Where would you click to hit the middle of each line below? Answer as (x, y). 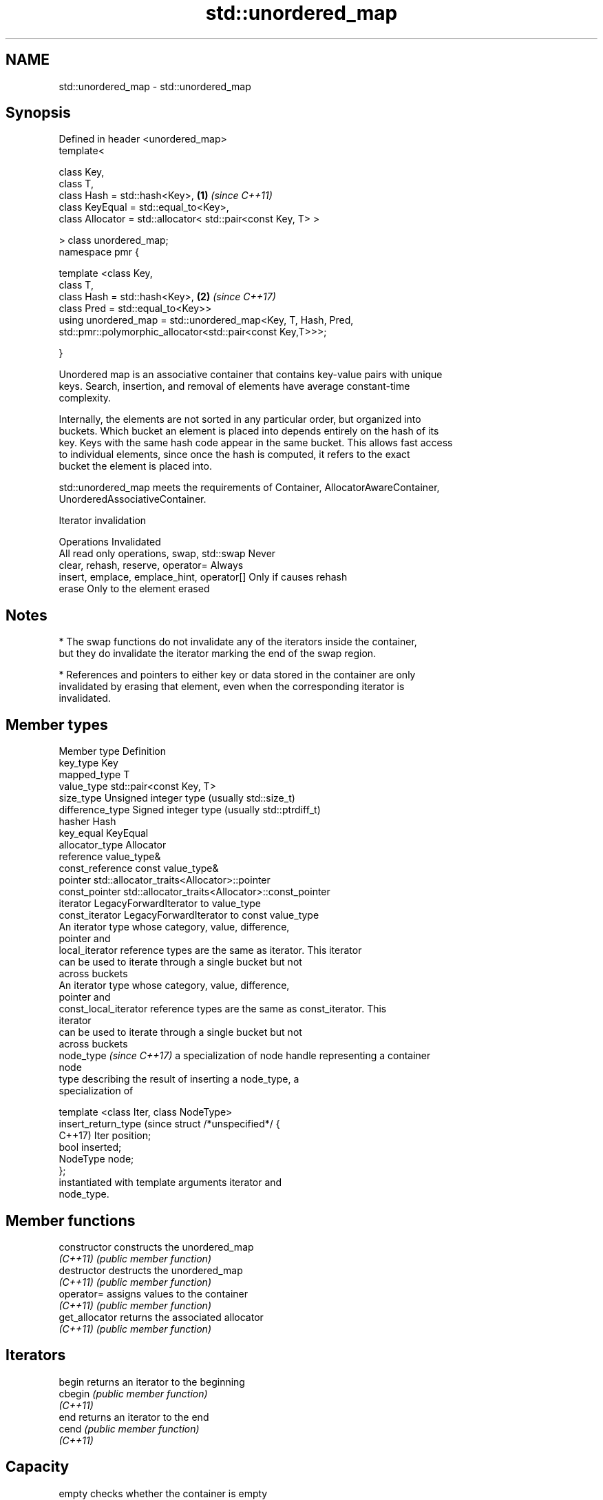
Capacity (38, 1467)
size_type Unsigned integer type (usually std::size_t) (177, 798)
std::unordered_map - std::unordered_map (155, 86)
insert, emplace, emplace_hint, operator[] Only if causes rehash (203, 577)
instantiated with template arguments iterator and (170, 1183)
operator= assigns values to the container (153, 1293)
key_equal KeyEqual (104, 833)
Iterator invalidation (103, 521)
